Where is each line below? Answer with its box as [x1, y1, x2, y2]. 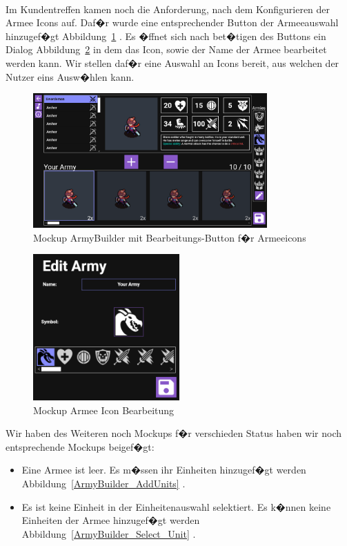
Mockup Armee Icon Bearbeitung [33, 402, 175, 417]
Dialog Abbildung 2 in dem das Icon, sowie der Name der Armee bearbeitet [6, 42, 327, 57]
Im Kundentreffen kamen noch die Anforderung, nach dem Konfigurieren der [6, 1, 330, 16]
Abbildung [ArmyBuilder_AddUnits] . [21, 476, 186, 491]
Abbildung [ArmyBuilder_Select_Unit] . [21, 526, 196, 540]
